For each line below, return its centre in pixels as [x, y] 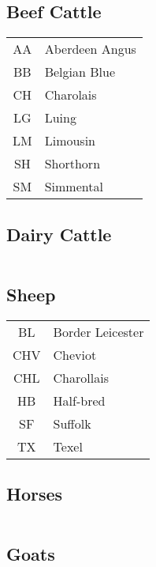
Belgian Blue [80, 72]
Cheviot [75, 354]
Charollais [81, 377]
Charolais [71, 95]
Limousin [70, 141]
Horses [35, 493]
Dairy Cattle [59, 234]
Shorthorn [72, 164]
